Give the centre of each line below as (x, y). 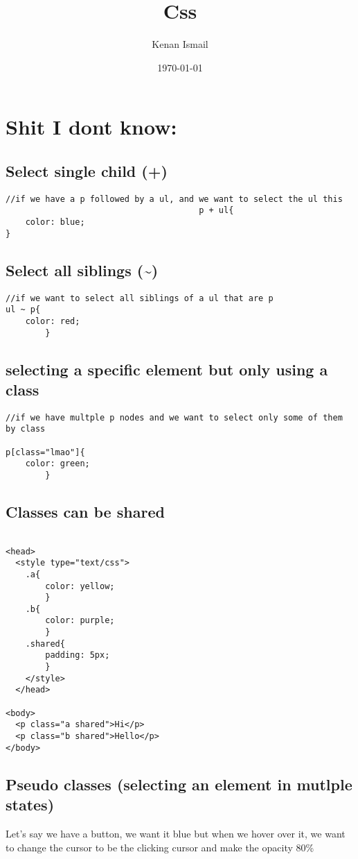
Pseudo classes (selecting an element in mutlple (179, 784)
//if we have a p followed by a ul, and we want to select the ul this (174, 199)
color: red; (53, 321)
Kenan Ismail (180, 44)
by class (26, 429)
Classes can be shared (85, 512)
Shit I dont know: (91, 127)
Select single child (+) (87, 170)
